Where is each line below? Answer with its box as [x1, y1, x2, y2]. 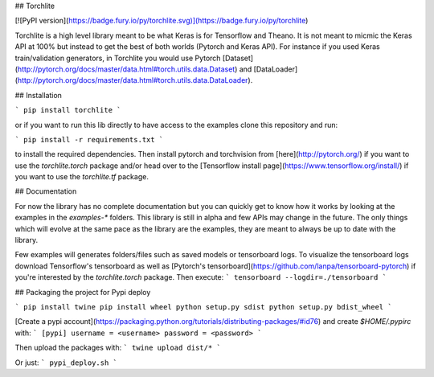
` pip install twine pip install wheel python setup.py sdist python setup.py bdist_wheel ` [14, 302, 393, 311]
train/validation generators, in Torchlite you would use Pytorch [14, 53, 221, 63]
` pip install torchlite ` [14, 105, 121, 115]
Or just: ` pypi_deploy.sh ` [14, 358, 118, 367]
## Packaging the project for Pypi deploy [14, 287, 151, 297]
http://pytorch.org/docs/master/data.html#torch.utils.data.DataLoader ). [17, 76, 253, 85]
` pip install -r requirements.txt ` [14, 135, 164, 144]
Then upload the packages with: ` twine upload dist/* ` [14, 342, 221, 353]
